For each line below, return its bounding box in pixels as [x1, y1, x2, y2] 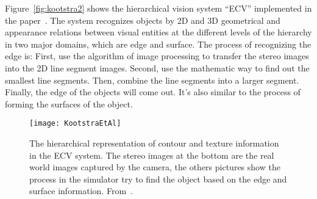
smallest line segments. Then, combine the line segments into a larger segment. [5, 73, 299, 86]
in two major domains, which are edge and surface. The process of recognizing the [5, 37, 312, 50]
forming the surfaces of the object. [5, 97, 133, 110]
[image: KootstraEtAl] [29, 119, 121, 128]
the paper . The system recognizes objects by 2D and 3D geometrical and [5, 13, 280, 26]
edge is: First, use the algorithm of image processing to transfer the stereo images [5, 49, 309, 62]
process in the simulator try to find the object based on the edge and [29, 172, 287, 185]
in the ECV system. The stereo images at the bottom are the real [29, 148, 274, 161]
